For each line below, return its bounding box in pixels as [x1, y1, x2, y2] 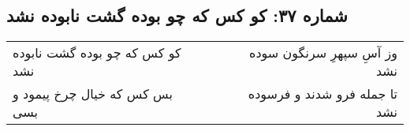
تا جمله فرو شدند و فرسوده [248, 84, 397, 103]
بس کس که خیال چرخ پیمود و [13, 84, 173, 103]
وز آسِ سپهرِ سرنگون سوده [249, 43, 397, 62]
